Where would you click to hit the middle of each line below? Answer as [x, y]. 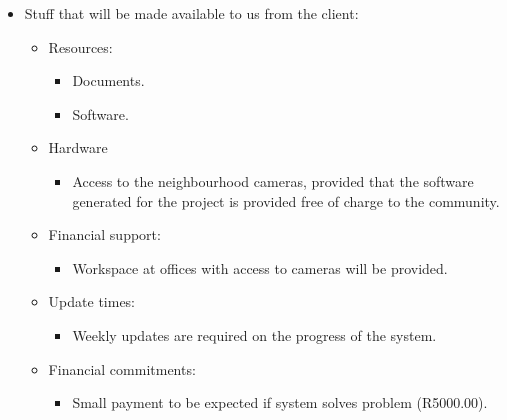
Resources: [80, 46]
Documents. [108, 80]
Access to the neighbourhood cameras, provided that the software [273, 180]
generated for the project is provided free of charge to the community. [286, 200]
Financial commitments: [122, 368]
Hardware [78, 147]
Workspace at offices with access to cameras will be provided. [260, 267]
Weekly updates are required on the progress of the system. [254, 334]
